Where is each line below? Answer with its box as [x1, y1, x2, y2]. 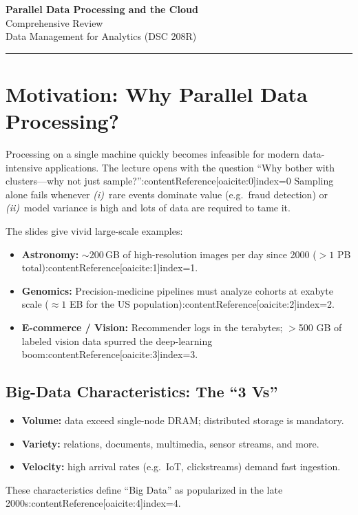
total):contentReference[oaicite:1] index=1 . [21, 260, 198, 275]
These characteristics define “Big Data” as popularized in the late [6, 482, 283, 496]
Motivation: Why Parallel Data [6, 79, 308, 107]
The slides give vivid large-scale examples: [6, 224, 183, 238]
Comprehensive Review [6, 15, 103, 30]
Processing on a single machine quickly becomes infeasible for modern [6, 147, 299, 161]
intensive [6, 160, 43, 174]
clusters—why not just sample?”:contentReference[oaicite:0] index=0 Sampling [6, 174, 334, 188]
